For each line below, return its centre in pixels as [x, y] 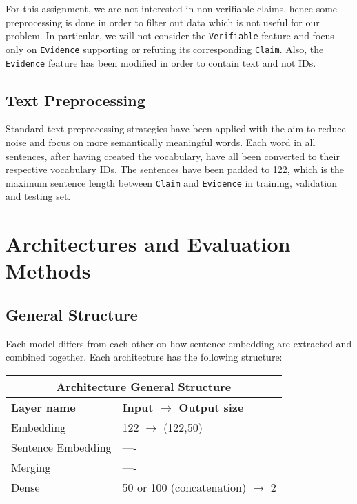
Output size [211, 407]
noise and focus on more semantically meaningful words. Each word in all [161, 142]
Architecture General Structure [144, 386]
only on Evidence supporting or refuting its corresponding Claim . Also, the [165, 49]
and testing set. [38, 196]
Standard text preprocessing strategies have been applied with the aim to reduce [176, 129]
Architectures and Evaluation [148, 244]
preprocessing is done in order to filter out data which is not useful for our [163, 22]
